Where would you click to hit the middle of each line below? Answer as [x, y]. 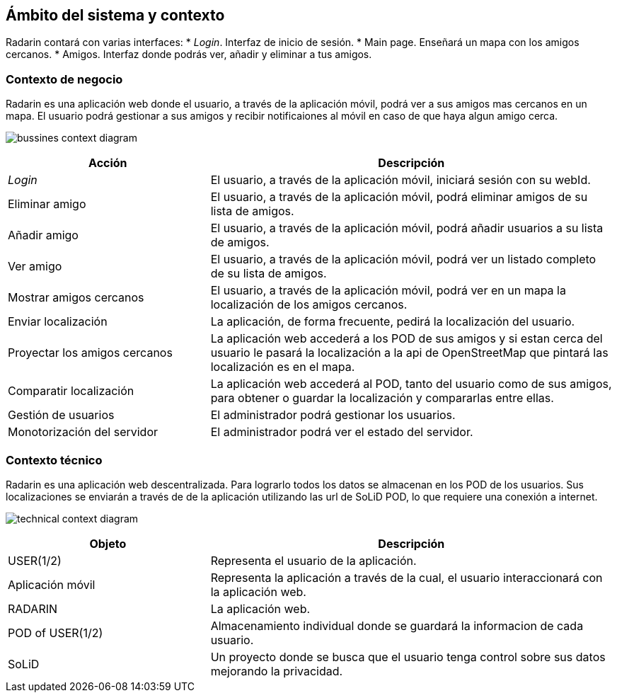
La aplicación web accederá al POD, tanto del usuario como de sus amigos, [411, 384]
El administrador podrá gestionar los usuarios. [333, 415]
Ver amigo [35, 267]
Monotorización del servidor [83, 432]
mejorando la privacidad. [277, 671]
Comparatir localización [71, 391]
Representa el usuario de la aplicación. [313, 560]
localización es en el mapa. [283, 367]
